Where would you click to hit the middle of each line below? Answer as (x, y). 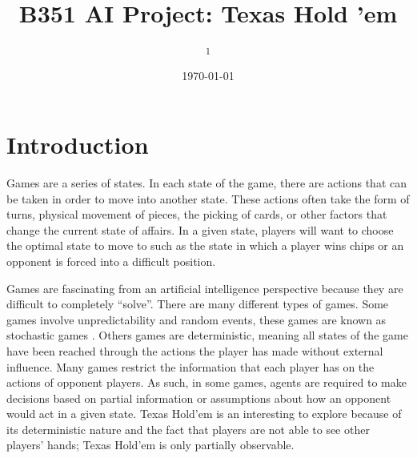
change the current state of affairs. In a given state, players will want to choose (200, 229)
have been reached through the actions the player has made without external (195, 350)
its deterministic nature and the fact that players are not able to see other (188, 429)
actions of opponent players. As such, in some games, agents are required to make (206, 382)
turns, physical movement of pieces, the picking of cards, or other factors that (197, 214)
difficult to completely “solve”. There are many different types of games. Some (198, 304)
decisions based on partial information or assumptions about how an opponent (199, 398)
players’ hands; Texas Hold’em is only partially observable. (150, 445)
